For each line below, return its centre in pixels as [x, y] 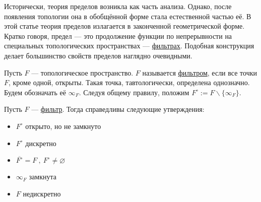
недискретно [42, 193]
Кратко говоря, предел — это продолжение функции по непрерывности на [118, 36]
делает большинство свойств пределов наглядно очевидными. [98, 55]
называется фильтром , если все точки [200, 72]
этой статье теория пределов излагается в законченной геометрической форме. [124, 26]
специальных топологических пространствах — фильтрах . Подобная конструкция [129, 46]
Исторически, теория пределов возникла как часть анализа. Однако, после [118, 6]
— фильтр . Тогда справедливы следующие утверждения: [118, 109]
